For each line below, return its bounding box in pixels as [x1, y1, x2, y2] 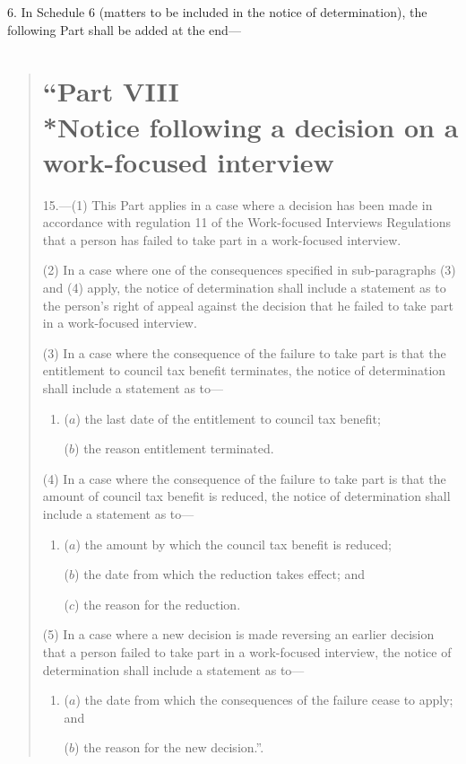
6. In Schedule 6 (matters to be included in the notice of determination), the [7, 3, 427, 21]
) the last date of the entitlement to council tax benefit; [75, 408, 381, 427]
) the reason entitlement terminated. [74, 439, 274, 458]
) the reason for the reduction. [74, 594, 241, 613]
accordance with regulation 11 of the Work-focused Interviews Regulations [42, 213, 451, 232]
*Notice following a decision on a [42, 108, 459, 145]
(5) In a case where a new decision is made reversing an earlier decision [42, 625, 435, 644]
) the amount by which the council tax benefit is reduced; [75, 534, 392, 553]
